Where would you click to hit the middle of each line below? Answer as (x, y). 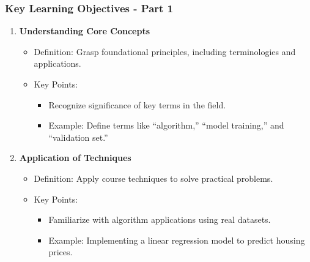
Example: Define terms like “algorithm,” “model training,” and (166, 125)
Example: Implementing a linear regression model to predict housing (177, 240)
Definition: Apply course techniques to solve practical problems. (153, 178)
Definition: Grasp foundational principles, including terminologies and (165, 51)
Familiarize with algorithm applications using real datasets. (160, 219)
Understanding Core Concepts (85, 31)
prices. (61, 252)
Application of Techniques (75, 158)
